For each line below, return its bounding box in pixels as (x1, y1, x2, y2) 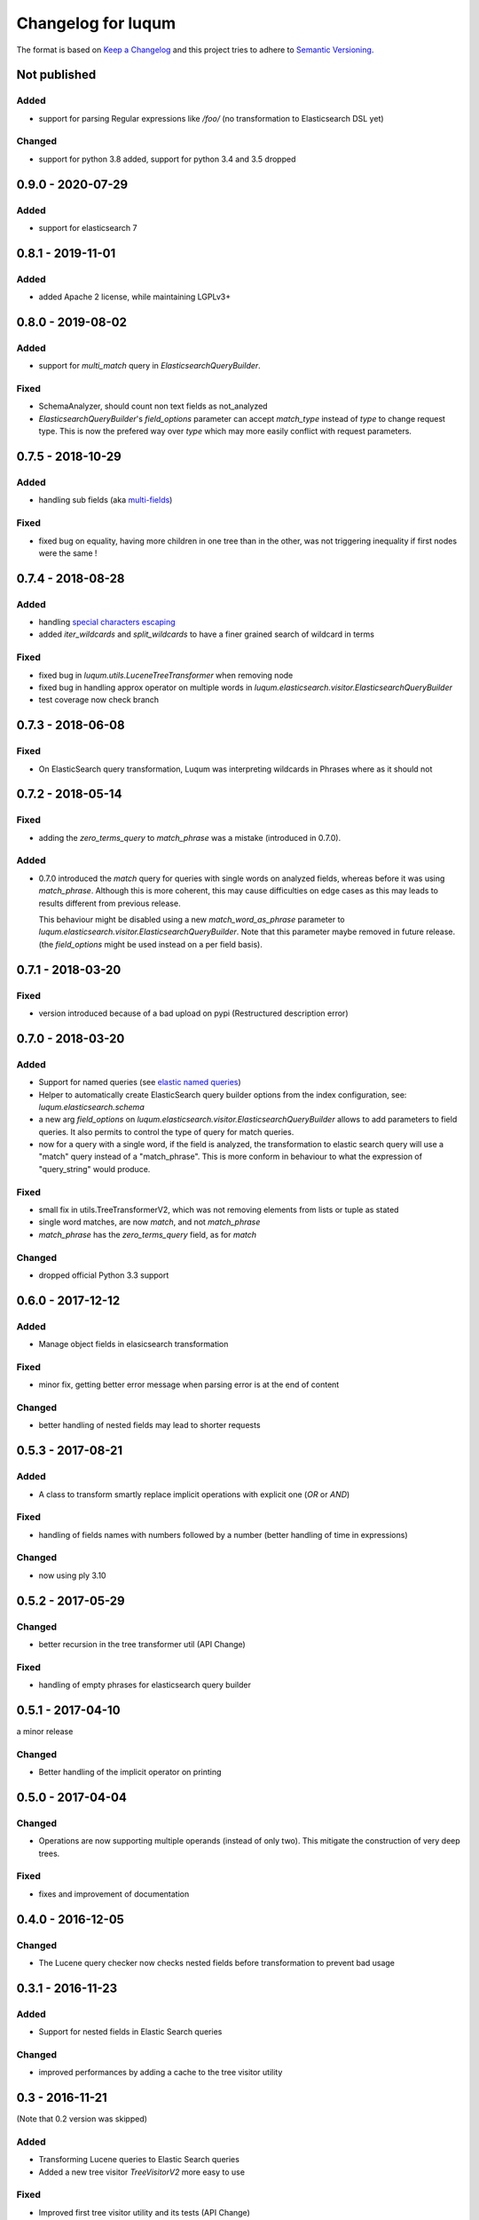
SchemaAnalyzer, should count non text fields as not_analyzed (38, 400, 268, 412)
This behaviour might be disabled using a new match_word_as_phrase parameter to (38, 915, 345, 925)
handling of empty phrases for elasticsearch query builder (38, 1679, 252, 1691)
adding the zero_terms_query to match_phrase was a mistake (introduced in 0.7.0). (38, 832, 342, 843)
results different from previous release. (38, 898, 181, 908)
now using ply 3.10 (38, 1570, 106, 1581)
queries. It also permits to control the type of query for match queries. (38, 1126, 294, 1137)
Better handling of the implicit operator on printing (38, 1767, 222, 1778)
